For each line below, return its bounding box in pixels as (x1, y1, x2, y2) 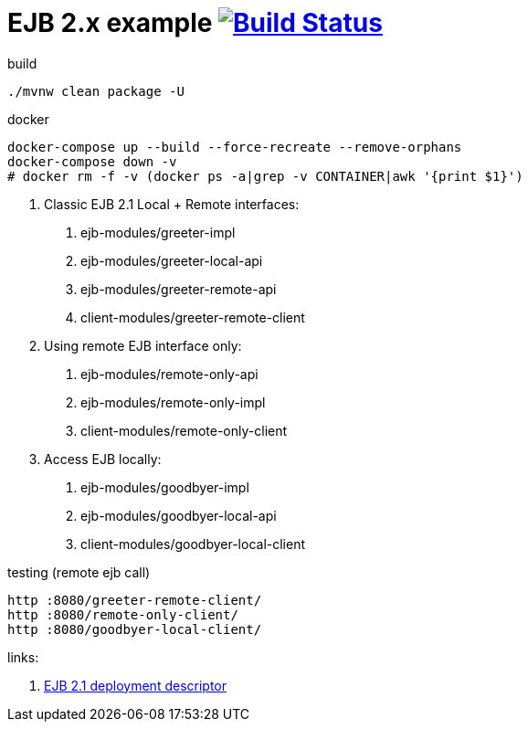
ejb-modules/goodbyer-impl (80, 479, 249, 495)
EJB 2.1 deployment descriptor (44, 677, 227, 693)
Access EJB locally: (44, 450, 162, 467)
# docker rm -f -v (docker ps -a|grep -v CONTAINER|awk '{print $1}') (7, 168, 523, 184)
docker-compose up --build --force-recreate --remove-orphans (7, 139, 462, 154)
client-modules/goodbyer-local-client (80, 535, 306, 552)
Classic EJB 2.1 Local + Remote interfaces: (44, 195, 300, 212)
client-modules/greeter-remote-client (80, 309, 305, 325)
